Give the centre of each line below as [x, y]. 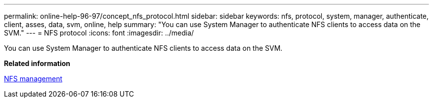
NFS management [33, 79]
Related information [37, 63]
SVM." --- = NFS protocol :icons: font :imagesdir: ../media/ [99, 33]
